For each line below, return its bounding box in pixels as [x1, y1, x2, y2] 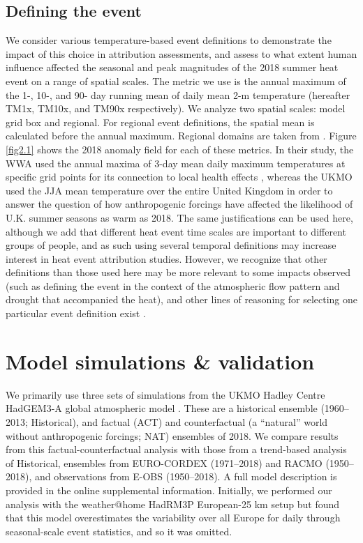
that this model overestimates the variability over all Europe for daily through [6, 510, 341, 525]
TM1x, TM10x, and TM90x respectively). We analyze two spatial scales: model [6, 101, 346, 116]
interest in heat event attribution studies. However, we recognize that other [6, 251, 327, 266]
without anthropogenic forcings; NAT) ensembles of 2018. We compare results [6, 428, 339, 443]
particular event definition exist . [6, 306, 146, 321]
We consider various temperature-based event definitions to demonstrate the [6, 33, 332, 47]
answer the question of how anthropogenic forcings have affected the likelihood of [6, 197, 353, 211]
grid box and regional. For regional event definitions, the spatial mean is [6, 114, 315, 129]
